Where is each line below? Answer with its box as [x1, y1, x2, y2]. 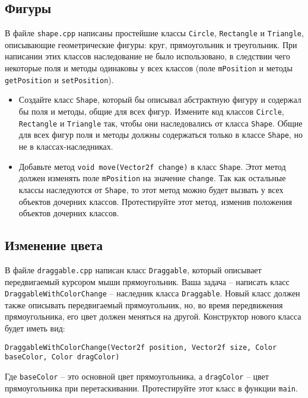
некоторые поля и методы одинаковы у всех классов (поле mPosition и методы [5, 62, 293, 74]
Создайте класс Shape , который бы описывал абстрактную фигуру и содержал [18, 93, 301, 106]
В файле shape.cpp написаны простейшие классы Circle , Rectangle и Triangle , [5, 27, 304, 39]
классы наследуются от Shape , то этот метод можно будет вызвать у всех [18, 183, 284, 195]
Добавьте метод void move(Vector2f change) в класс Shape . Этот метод [18, 160, 286, 172]
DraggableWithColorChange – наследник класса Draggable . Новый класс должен [5, 287, 300, 299]
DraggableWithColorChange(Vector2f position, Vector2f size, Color [5, 343, 277, 352]
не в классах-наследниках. [18, 140, 113, 152]
